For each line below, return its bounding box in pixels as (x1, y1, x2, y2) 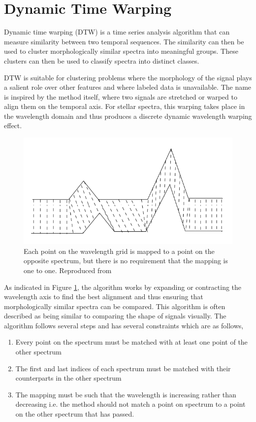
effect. (4, 120, 22, 131)
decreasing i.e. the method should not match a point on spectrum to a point (15, 399, 246, 409)
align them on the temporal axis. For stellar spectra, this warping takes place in (4, 101, 245, 111)
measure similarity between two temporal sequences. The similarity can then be (4, 36, 244, 46)
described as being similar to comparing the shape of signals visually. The (4, 311, 226, 321)
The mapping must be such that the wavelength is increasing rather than (15, 389, 236, 399)
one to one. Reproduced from (24, 265, 112, 275)
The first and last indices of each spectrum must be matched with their (15, 363, 231, 373)
